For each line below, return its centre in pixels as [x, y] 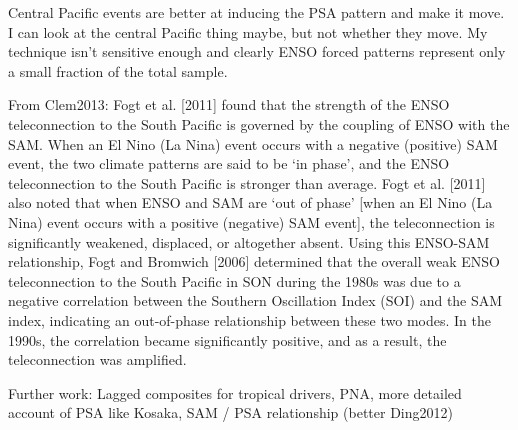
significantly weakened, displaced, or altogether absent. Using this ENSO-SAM [249, 241]
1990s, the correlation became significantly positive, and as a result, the [227, 339]
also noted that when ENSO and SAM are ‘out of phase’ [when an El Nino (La [250, 202]
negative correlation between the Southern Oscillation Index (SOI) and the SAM [255, 300]
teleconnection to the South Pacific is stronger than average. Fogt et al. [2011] [247, 182]
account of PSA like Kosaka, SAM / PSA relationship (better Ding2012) [230, 412]
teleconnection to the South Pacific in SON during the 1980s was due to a [234, 280]
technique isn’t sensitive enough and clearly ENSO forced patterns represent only [257, 51]
